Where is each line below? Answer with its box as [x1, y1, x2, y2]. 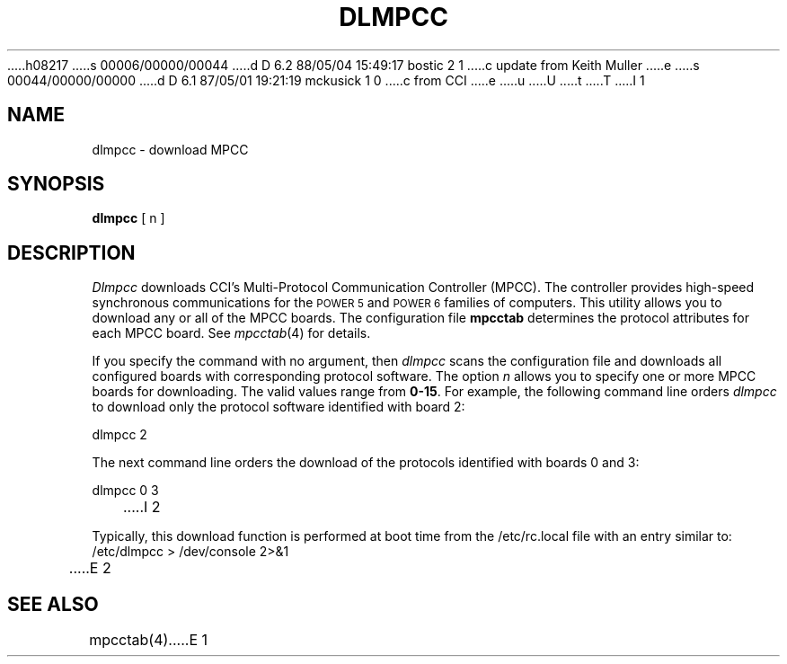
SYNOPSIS [7, 173, 105, 196]
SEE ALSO [7, 592, 99, 615]
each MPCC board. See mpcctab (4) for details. [92, 325, 371, 341]
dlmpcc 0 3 [92, 483, 159, 499]
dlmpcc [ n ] [92, 210, 165, 226]
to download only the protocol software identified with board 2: [92, 399, 465, 415]
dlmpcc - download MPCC [92, 141, 249, 157]
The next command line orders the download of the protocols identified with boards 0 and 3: [92, 455, 640, 471]
